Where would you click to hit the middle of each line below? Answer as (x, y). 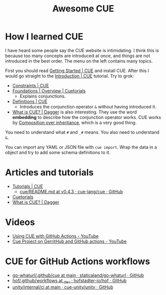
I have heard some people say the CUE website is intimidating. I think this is (82, 50)
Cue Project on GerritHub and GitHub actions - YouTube (69, 241)
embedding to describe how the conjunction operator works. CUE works (86, 117)
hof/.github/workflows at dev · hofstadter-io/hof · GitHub (69, 281)
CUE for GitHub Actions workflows (78, 261)
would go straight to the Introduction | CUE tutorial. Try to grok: (70, 76)
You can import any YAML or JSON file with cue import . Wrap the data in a (81, 147)
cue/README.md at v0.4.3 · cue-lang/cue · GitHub (71, 192)
